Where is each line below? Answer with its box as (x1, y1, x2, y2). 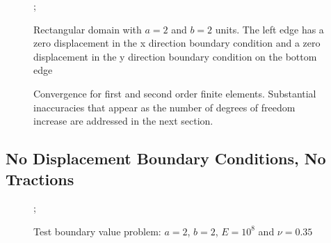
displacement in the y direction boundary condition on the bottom (33, 49, 317, 63)
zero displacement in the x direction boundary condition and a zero (33, 36, 321, 50)
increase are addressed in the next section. (33, 113, 213, 128)
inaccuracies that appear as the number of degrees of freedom (33, 100, 296, 114)
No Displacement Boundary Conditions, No (6, 148, 326, 169)
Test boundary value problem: (33, 224, 161, 238)
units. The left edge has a (215, 22, 324, 36)
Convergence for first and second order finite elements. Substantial (33, 86, 316, 100)
